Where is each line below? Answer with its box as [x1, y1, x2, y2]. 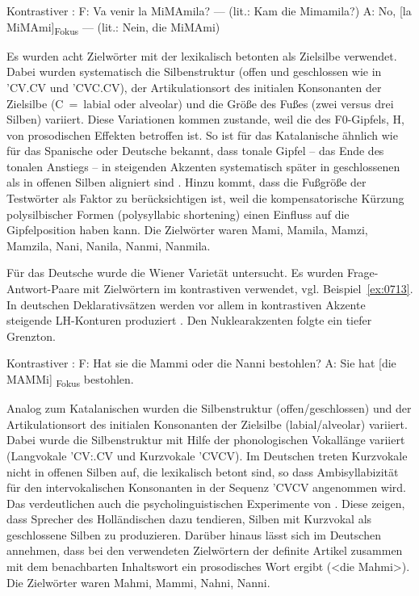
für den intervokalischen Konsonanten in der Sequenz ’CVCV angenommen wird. [6, 479, 406, 496]
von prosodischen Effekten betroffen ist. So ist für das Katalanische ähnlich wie [6, 126, 398, 143]
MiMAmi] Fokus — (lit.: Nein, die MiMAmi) [6, 18, 220, 37]
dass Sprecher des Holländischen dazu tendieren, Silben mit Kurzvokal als [6, 510, 372, 527]
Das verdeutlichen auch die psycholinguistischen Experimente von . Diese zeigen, [6, 494, 405, 511]
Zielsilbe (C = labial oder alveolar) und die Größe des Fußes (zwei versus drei [6, 94, 394, 111]
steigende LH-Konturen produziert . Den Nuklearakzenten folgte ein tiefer [6, 312, 372, 329]
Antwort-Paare [6, 280, 80, 297]
